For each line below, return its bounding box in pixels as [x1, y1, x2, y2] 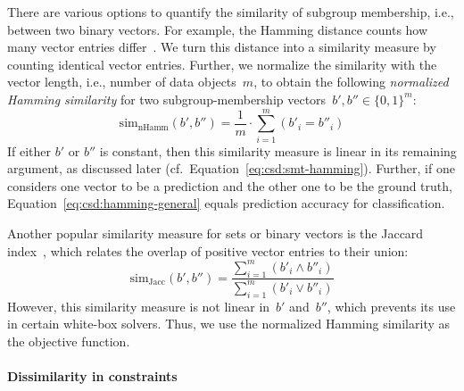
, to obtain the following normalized [253, 72, 449, 91]
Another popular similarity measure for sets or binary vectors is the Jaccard [7, 224, 424, 243]
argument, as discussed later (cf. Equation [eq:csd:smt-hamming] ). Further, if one [7, 159, 455, 178]
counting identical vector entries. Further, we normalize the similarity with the [7, 54, 437, 73]
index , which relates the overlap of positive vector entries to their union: [7, 241, 409, 260]
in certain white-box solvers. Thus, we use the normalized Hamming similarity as [7, 314, 451, 333]
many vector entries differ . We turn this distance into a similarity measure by [7, 37, 436, 56]
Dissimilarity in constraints [7, 367, 178, 386]
